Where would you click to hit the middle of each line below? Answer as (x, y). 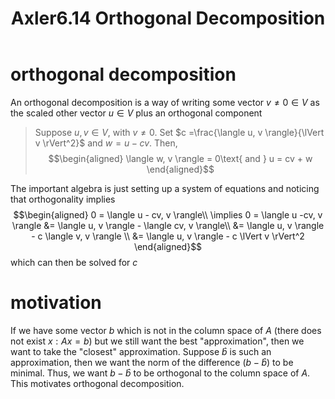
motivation (56, 303)
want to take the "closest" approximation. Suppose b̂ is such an (141, 351)
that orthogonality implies (63, 199)
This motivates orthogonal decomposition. (97, 383)
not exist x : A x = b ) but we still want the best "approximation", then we (157, 341)
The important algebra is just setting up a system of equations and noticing (165, 188)
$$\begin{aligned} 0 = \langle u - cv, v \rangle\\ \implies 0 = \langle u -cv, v (168, 214)
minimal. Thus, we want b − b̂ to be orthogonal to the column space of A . (160, 373)
